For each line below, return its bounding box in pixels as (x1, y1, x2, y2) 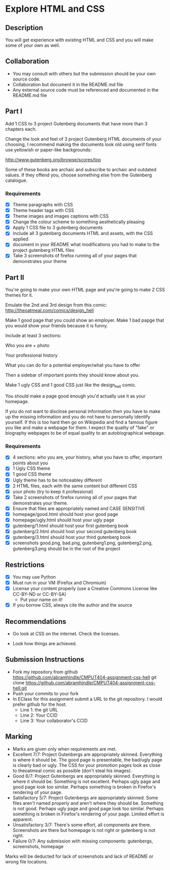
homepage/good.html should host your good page (12, 511, 118, 517)
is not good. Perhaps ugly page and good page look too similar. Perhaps (12, 805, 164, 811)
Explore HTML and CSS (5, 3, 105, 15)
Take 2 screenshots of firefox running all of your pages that (12, 494, 137, 500)
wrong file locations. (5, 858, 48, 864)
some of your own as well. (5, 42, 60, 48)
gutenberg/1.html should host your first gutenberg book (12, 522, 129, 529)
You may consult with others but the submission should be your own (12, 70, 156, 76)
